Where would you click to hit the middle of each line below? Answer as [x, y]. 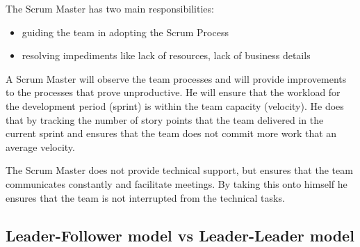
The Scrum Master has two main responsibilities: [110, 8]
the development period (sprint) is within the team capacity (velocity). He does [175, 105]
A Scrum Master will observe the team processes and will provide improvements [176, 78]
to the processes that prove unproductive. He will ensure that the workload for [173, 92]
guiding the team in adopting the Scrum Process [125, 32]
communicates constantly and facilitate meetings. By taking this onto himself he [177, 183]
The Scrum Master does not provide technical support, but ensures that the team [179, 170]
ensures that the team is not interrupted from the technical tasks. [145, 197]
